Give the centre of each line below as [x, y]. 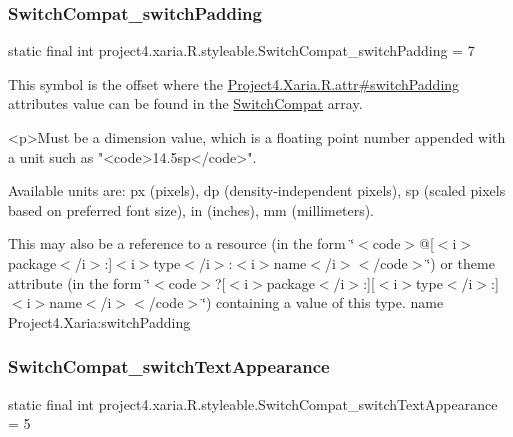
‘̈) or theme [460, 262]
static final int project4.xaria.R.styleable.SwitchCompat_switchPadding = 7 [241, 50]
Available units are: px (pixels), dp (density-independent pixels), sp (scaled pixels [257, 190]
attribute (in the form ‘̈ [79, 282]
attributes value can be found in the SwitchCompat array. [185, 103]
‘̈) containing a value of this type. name [323, 302]
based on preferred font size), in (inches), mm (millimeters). [191, 209]
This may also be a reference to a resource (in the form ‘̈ [181, 243]
